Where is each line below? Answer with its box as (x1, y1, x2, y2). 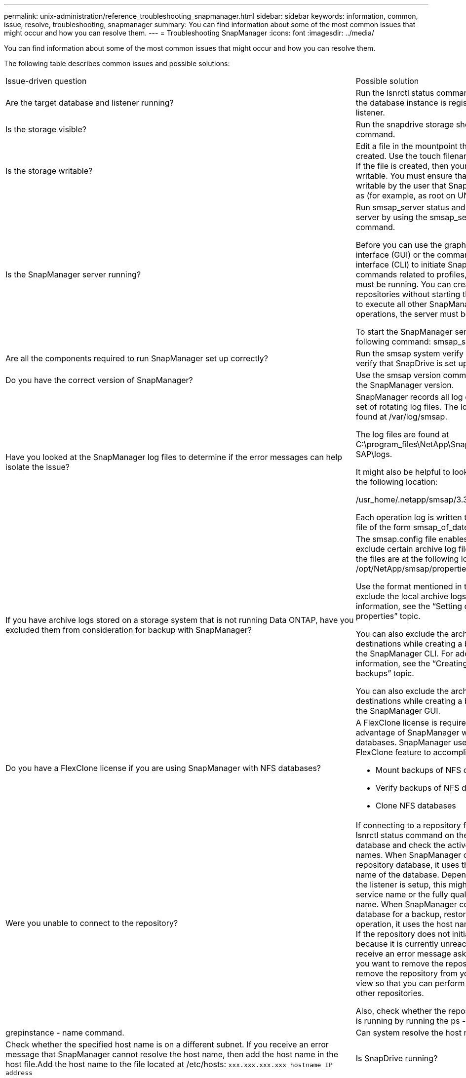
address (5, 1069, 33, 1077)
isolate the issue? (5, 462, 70, 472)
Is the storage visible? (5, 124, 86, 134)
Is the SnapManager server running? (5, 269, 141, 279)
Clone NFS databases (375, 801, 456, 810)
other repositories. (355, 988, 424, 998)
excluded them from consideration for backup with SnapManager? (5, 625, 252, 635)
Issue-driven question (5, 76, 87, 86)
